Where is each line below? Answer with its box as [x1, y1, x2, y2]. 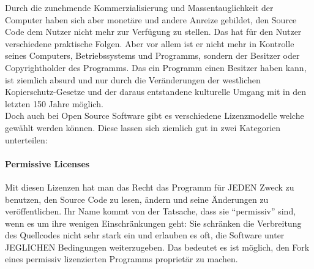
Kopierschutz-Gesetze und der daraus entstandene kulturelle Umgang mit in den [5, 85, 307, 98]
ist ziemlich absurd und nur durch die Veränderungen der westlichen [5, 73, 261, 86]
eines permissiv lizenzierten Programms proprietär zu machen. [5, 252, 238, 265]
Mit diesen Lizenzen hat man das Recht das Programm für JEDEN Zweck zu [5, 180, 294, 193]
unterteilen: [5, 133, 48, 146]
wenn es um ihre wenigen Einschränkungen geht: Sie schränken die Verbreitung [5, 216, 302, 229]
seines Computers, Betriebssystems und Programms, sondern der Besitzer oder [5, 49, 300, 62]
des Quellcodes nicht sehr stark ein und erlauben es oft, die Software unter [5, 229, 285, 241]
